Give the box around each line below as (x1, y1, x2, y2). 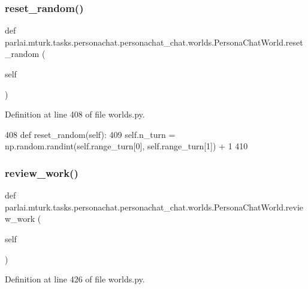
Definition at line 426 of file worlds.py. (5, 273, 145, 285)
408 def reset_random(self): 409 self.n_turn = (5, 128, 176, 140)
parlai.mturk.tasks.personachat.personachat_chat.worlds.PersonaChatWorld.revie (5, 200, 304, 213)
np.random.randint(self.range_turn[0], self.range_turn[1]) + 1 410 (5, 140, 248, 152)
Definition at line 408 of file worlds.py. (5, 108, 145, 121)
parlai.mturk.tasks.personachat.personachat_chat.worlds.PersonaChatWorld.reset (5, 35, 303, 48)
